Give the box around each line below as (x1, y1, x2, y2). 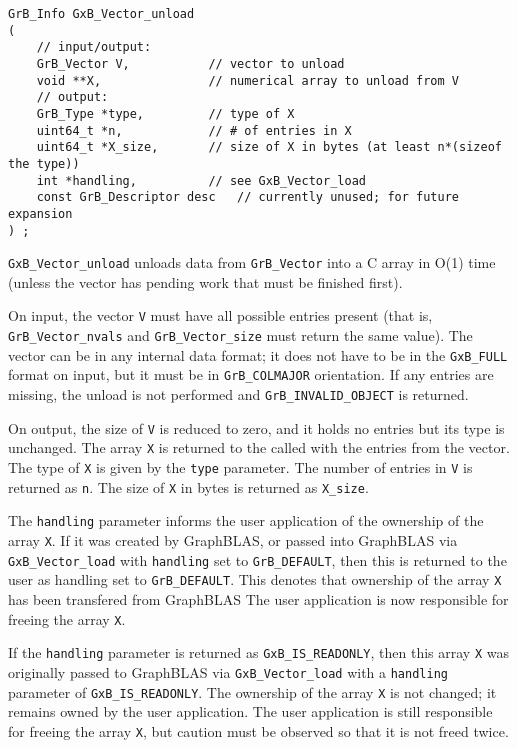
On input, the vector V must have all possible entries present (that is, (8, 305, 433, 326)
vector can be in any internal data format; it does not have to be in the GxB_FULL (8, 344, 508, 365)
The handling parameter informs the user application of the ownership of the (8, 510, 484, 531)
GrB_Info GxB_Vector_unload (8, 7, 195, 21)
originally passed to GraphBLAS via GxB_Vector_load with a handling (8, 661, 448, 682)
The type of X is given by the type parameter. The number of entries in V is (8, 457, 473, 478)
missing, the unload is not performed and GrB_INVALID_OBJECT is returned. (8, 384, 469, 405)
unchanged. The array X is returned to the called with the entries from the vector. (8, 437, 510, 458)
